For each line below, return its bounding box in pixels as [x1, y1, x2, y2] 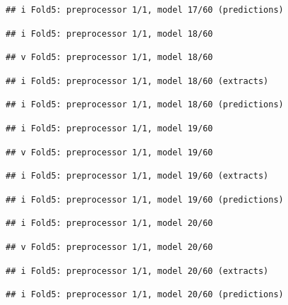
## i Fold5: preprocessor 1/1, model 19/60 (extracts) [6, 171, 269, 181]
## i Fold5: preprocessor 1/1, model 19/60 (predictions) [6, 194, 284, 205]
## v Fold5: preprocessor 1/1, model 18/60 [6, 52, 213, 63]
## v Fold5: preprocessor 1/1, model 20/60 [6, 241, 213, 252]
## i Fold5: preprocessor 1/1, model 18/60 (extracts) [6, 76, 269, 86]
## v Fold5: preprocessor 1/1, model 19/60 [6, 147, 213, 157]
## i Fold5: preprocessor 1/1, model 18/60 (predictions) [6, 100, 284, 110]
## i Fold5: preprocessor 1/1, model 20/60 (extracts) [6, 265, 269, 276]
